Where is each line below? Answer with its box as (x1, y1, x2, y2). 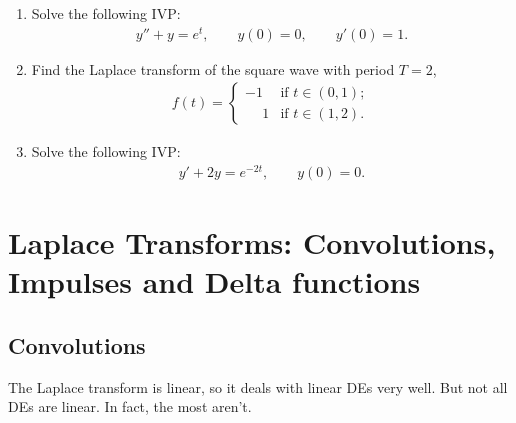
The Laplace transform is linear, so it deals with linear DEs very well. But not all (8, 376, 508, 397)
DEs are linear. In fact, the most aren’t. (8, 396, 252, 417)
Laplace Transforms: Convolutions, (8, 222, 496, 263)
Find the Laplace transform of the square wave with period (31, 58, 395, 79)
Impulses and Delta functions (8, 261, 421, 302)
